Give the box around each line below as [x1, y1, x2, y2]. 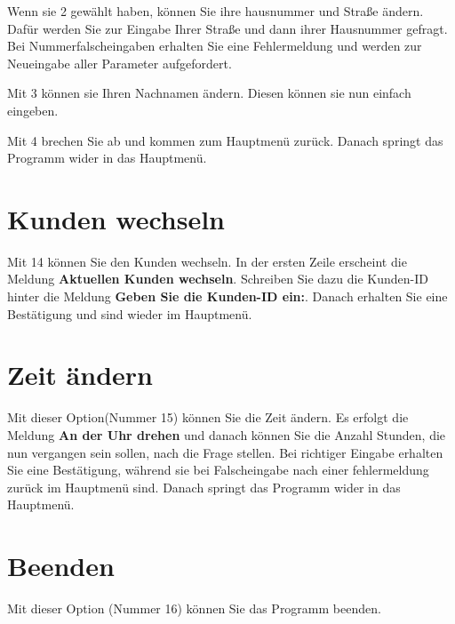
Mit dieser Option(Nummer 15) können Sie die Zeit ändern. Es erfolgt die [7, 408, 409, 427]
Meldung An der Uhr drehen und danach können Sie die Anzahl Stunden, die [7, 425, 446, 444]
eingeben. [7, 100, 59, 119]
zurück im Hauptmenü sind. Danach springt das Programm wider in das [7, 477, 401, 496]
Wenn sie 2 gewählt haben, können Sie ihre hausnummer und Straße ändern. [7, 2, 424, 20]
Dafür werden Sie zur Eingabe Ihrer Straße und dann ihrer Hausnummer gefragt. [7, 19, 448, 37]
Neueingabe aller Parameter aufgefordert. [7, 53, 232, 72]
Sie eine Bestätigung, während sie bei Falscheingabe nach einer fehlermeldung [7, 460, 429, 479]
